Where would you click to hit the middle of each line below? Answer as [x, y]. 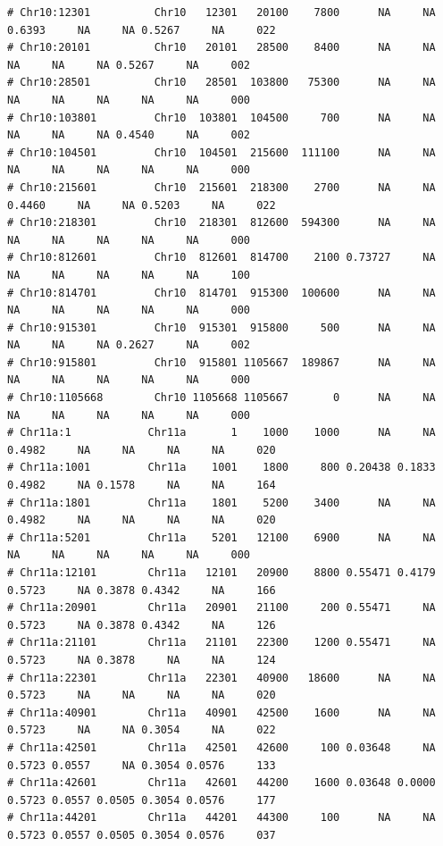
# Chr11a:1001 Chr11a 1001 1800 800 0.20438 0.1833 [221, 468]
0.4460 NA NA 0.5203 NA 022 [142, 205]
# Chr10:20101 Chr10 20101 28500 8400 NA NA [221, 48]
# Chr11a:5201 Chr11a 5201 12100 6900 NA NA [221, 537]
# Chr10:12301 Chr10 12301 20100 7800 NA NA [221, 13]
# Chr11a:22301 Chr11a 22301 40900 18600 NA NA [221, 678]
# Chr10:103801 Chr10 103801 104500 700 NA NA [221, 117]
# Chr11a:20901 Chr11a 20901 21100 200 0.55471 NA [221, 608]
